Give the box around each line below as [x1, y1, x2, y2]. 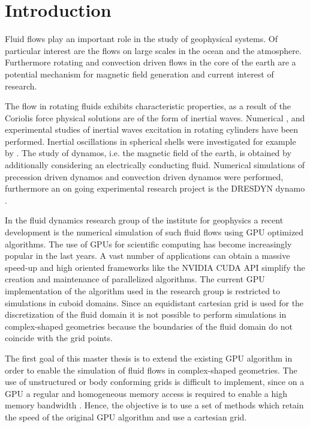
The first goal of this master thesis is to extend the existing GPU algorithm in [5, 351, 293, 364]
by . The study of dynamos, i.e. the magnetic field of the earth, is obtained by [5, 147, 291, 159]
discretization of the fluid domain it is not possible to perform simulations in [5, 308, 287, 321]
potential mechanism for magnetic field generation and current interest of [5, 67, 274, 80]
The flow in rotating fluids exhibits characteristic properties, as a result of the [5, 100, 291, 112]
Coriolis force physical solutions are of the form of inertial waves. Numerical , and [5, 111, 305, 124]
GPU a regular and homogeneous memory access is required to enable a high [5, 387, 287, 399]
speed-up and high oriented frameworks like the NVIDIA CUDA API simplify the [5, 261, 305, 273]
